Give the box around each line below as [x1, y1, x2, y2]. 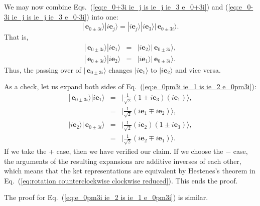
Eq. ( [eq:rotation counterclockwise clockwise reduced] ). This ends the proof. [4, 175, 238, 185]
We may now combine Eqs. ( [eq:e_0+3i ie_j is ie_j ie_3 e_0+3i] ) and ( [4, 2, 228, 12]
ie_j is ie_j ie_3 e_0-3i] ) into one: [12, 11, 118, 22]
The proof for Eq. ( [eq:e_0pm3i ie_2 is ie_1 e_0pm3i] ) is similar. [4, 192, 208, 202]
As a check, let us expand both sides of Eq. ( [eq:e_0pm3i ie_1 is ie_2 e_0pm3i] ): [4, 81, 256, 92]
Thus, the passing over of [4, 64, 81, 75]
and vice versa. [175, 64, 221, 75]
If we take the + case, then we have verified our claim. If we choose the [4, 146, 223, 156]
